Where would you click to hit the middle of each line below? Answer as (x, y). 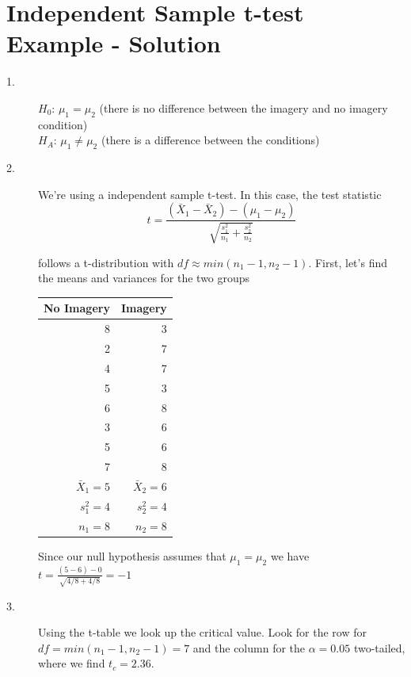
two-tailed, (379, 647)
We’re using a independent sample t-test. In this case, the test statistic (210, 194)
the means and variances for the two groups (144, 278)
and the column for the (249, 647)
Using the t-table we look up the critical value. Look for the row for (202, 632)
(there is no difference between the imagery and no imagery (244, 107)
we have (290, 555)
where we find (72, 663)
